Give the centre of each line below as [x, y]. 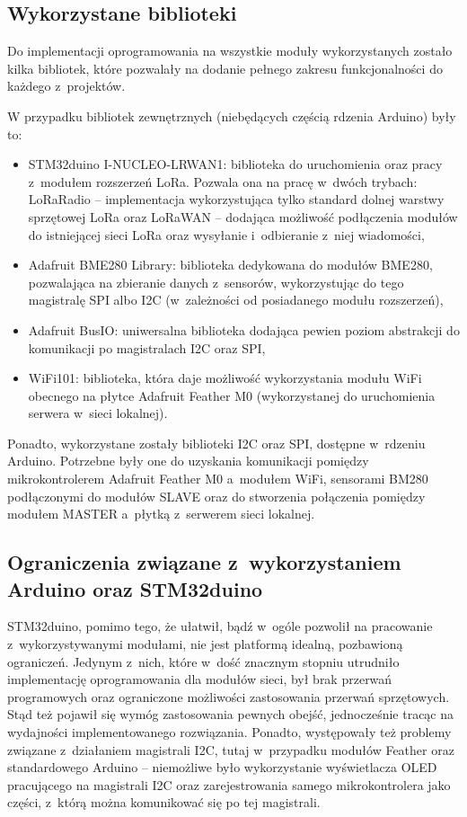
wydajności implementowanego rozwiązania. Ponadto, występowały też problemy [229, 732]
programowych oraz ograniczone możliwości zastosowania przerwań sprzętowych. [229, 696]
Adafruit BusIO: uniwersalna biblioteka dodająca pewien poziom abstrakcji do [244, 329]
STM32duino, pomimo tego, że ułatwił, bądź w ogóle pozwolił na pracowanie [220, 626]
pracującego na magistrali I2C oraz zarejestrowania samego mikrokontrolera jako [229, 784]
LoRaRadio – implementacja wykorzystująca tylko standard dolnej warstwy [236, 199]
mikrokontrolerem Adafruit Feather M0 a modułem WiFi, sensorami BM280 [218, 479]
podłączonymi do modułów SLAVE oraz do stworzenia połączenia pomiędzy [216, 496]
